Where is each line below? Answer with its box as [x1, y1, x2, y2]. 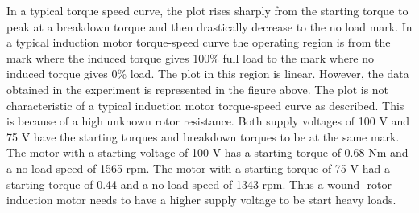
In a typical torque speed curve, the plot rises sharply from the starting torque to [6, 2, 409, 18]
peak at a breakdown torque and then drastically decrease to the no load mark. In [6, 18, 413, 35]
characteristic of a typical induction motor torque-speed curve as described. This [6, 96, 404, 113]
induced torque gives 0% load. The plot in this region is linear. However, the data [6, 65, 409, 82]
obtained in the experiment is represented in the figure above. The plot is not [6, 80, 389, 97]
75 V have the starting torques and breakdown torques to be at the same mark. [6, 128, 400, 145]
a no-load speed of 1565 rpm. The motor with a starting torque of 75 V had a [6, 159, 390, 176]
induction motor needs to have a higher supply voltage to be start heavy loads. [6, 191, 396, 208]
